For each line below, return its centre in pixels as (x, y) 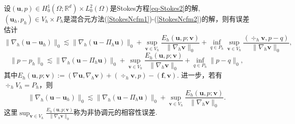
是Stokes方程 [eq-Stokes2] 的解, (155, 8)
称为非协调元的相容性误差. (115, 112)
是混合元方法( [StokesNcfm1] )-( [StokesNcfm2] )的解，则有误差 (157, 19)
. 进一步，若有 (199, 75)
